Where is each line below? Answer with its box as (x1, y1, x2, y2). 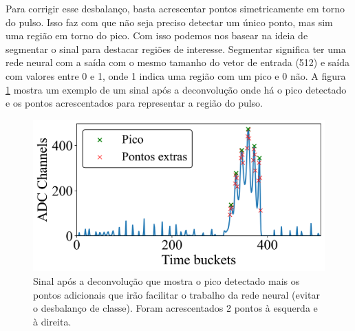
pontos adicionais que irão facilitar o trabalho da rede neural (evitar (33, 287, 320, 301)
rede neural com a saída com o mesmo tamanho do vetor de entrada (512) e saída (6, 55, 350, 70)
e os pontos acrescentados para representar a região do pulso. (6, 96, 263, 110)
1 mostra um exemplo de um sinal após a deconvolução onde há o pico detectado (6, 82, 347, 96)
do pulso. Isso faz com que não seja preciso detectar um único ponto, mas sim (6, 14, 333, 29)
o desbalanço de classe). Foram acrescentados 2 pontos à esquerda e (33, 301, 318, 315)
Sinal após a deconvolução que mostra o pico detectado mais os (33, 274, 300, 288)
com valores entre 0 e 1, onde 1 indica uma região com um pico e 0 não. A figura (6, 68, 346, 83)
